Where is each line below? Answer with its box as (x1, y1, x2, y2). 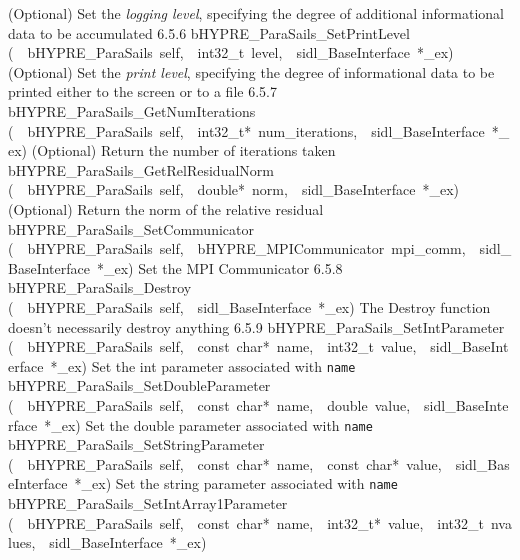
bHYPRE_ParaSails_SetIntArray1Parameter (8, 493, 288, 514)
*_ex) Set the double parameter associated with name (44, 414, 373, 435)
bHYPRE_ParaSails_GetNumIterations (8, 100, 256, 121)
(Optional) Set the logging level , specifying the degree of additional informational (8, 3, 504, 23)
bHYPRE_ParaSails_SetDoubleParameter (8, 375, 271, 396)
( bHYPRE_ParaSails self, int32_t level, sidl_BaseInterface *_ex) (8, 42, 454, 63)
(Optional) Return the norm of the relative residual (8, 198, 324, 219)
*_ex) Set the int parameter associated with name (50, 355, 356, 376)
